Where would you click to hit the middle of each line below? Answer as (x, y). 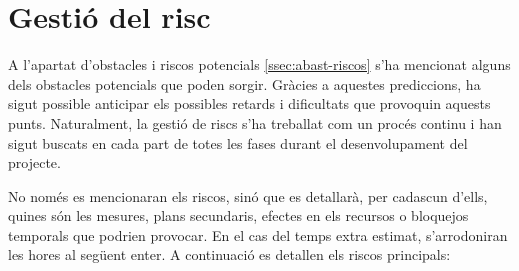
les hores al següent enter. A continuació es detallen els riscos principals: (229, 254)
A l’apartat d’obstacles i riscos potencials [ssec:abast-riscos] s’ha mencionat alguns (259, 64)
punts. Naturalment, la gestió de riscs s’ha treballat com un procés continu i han (255, 122)
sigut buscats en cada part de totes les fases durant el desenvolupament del (238, 142)
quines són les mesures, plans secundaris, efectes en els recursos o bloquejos (238, 215)
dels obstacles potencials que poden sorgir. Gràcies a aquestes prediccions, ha (244, 83)
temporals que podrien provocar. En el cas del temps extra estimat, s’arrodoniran (258, 234)
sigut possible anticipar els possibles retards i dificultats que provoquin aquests (249, 103)
